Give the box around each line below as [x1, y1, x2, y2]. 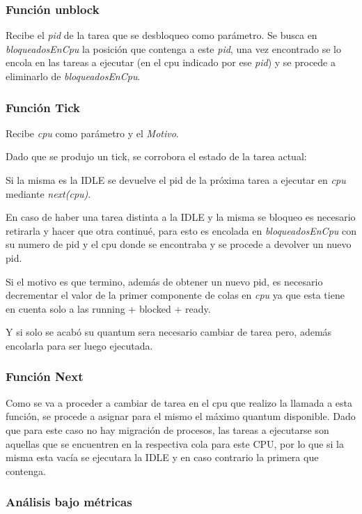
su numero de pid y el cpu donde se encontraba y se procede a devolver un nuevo [6, 237, 352, 251]
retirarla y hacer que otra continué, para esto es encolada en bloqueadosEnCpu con [6, 223, 356, 237]
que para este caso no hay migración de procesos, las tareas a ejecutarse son [6, 422, 329, 437]
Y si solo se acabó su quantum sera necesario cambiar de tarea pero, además [6, 325, 332, 339]
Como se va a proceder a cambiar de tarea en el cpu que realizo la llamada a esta [6, 395, 353, 410]
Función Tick [6, 98, 80, 116]
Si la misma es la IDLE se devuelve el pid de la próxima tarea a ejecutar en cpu [6, 173, 346, 187]
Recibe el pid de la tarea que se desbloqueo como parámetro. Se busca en [6, 28, 317, 42]
